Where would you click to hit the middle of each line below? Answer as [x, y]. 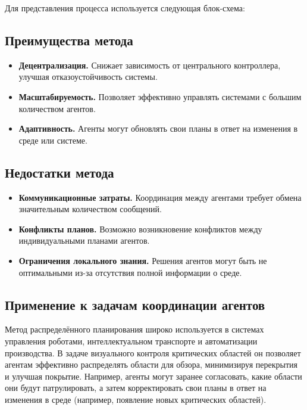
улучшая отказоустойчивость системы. [88, 77]
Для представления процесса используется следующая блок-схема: [125, 8]
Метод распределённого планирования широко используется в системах [134, 329]
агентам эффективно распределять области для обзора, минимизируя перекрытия [151, 364]
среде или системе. [53, 140]
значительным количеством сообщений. [90, 209]
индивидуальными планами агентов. [84, 240]
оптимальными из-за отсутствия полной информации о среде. [130, 272]
